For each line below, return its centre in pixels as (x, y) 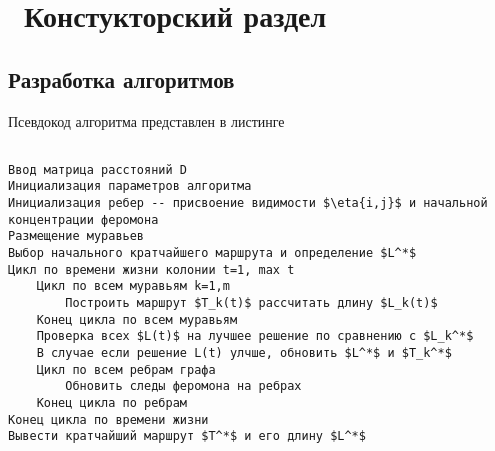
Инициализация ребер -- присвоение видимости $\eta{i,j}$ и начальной (248, 203)
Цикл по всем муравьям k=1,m (133, 286)
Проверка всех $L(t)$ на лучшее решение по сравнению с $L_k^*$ (255, 336)
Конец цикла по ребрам (111, 403)
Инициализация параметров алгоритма (130, 186)
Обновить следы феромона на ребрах (183, 386)
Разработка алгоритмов (121, 78)
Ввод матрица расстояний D (97, 169)
